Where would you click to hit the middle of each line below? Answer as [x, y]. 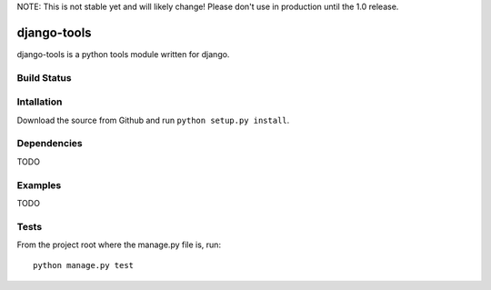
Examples [39, 185]
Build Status [44, 77]
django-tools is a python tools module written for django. [123, 54]
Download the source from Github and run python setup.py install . [153, 120]
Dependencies [50, 144]
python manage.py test [84, 265]
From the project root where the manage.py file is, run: [119, 245]
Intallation [40, 102]
